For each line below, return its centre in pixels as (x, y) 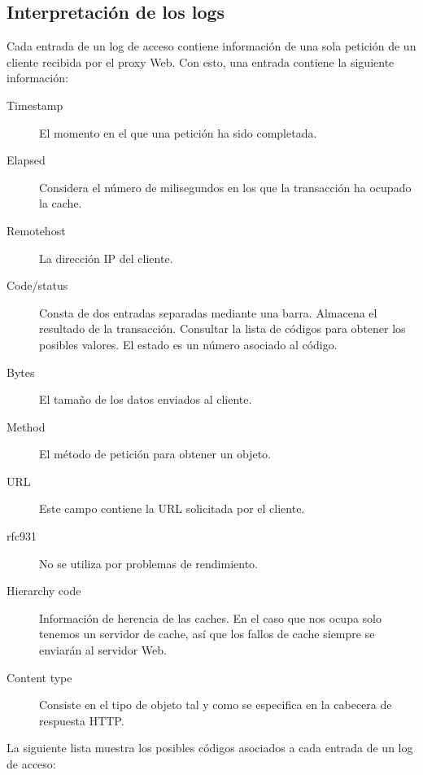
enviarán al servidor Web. (103, 650)
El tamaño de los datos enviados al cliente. (146, 399)
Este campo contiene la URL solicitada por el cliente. (172, 508)
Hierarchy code (44, 591)
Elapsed (26, 160)
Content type (39, 677)
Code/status (37, 285)
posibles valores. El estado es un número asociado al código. (188, 344)
